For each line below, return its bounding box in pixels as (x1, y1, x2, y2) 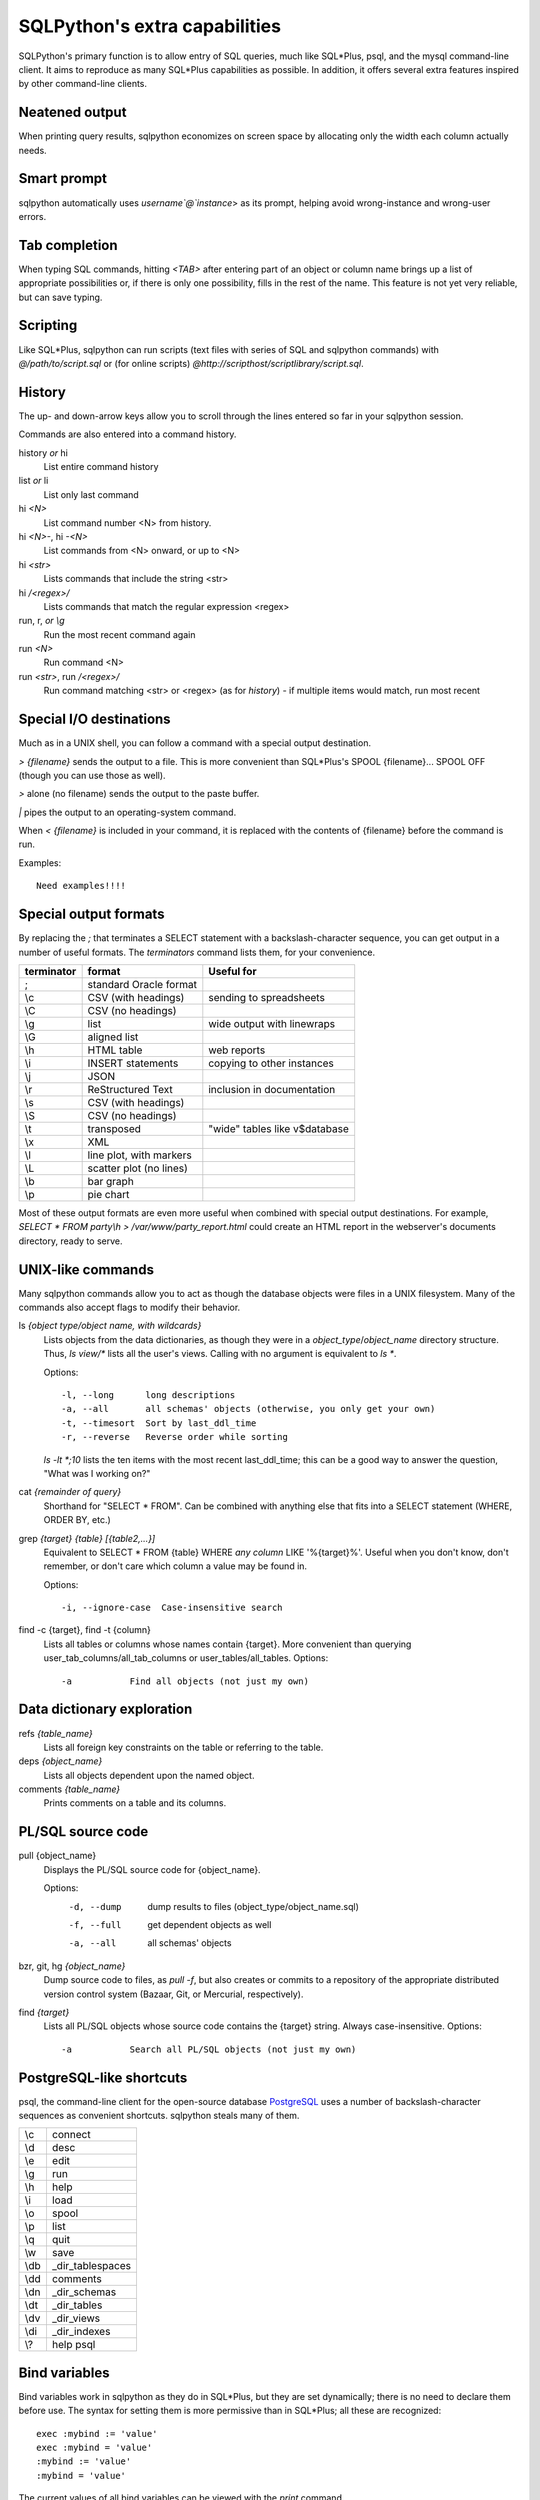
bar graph (87, 1174, 134, 1188)
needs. (18, 144, 47, 156)
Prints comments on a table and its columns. (43, 1797, 227, 1809)
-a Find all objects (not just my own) (61, 1675, 310, 1687)
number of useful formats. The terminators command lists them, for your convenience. (18, 946, 376, 958)
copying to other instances (208, 1056, 335, 1070)
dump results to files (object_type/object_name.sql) (147, 1900, 360, 1912)
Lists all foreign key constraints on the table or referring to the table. (43, 1741, 324, 1753)
